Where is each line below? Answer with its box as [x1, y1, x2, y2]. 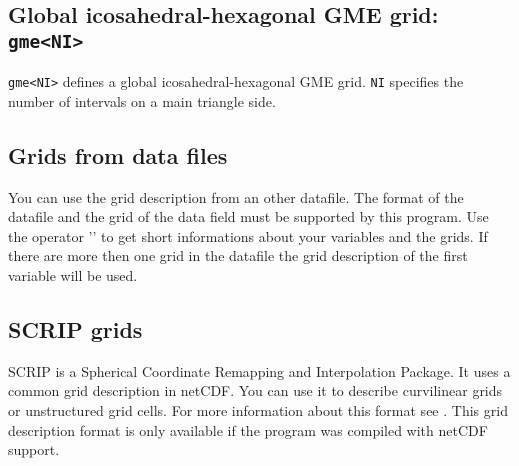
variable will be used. [8, 265, 138, 285]
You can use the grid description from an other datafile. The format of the [8, 186, 464, 207]
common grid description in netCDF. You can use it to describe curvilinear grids [8, 380, 503, 401]
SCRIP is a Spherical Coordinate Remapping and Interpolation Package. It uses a [8, 360, 511, 381]
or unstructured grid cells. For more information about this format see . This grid [8, 399, 508, 420]
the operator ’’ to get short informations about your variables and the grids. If [8, 225, 488, 246]
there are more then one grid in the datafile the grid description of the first [8, 245, 468, 266]
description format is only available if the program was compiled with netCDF [8, 419, 488, 440]
